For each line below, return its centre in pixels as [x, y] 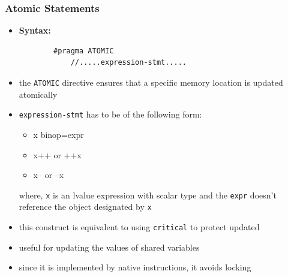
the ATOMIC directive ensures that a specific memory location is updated [151, 82]
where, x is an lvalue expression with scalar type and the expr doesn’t [148, 195]
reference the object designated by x [85, 207]
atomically [38, 94]
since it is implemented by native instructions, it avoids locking [135, 267]
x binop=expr [58, 134]
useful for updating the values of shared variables [109, 247]
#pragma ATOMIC [84, 51]
